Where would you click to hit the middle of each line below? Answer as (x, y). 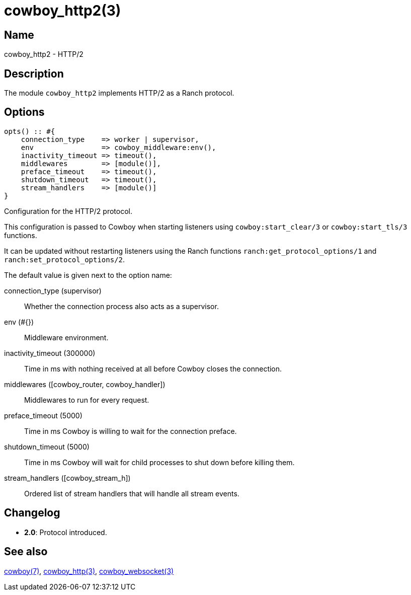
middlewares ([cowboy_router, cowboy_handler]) (85, 384)
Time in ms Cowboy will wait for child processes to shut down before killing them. (159, 462)
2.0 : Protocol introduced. (66, 532)
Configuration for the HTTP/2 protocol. (68, 211)
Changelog (32, 513)
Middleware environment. (66, 337)
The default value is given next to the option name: (88, 275)
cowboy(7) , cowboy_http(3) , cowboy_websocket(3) (89, 571)
